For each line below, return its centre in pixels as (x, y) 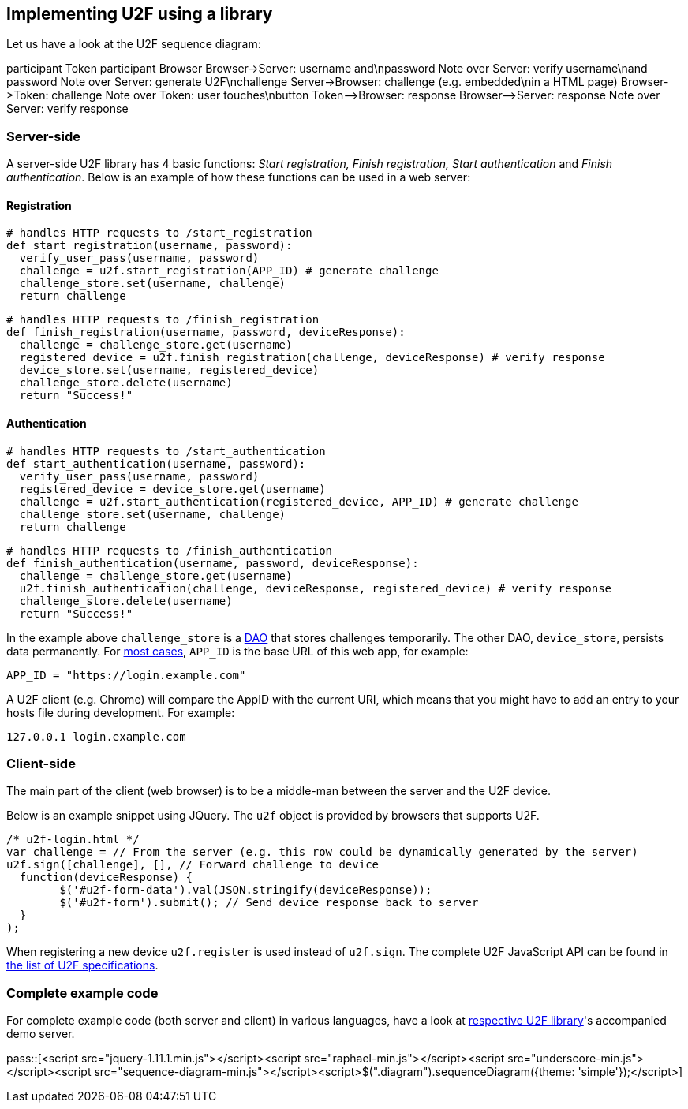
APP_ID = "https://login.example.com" (126, 675)
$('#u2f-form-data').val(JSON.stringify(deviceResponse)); (246, 890)
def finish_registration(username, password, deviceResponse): (206, 332)
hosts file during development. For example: (121, 712)
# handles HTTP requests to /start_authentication (166, 451)
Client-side (41, 763)
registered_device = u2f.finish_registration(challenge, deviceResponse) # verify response (312, 358)
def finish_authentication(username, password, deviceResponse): (213, 563)
